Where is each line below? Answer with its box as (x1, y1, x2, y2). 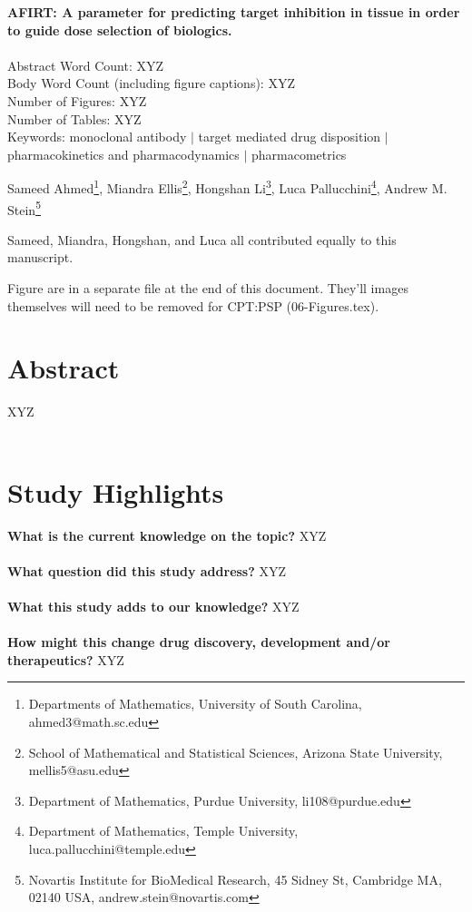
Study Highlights (7, 473, 224, 510)
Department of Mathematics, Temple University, (28, 821, 299, 840)
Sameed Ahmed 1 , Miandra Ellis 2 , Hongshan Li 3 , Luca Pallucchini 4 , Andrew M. (7, 176, 447, 197)
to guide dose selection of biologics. (7, 20, 232, 39)
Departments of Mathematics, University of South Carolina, (28, 694, 362, 713)
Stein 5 (7, 197, 41, 219)
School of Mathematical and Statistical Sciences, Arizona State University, (28, 742, 443, 761)
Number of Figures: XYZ (7, 91, 147, 110)
